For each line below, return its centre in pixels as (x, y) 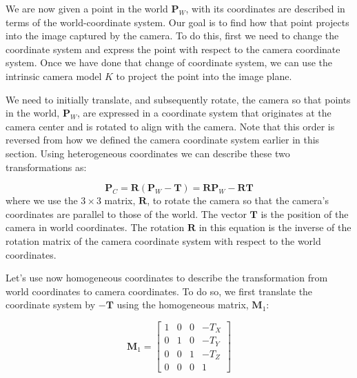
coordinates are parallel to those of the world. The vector (126, 213)
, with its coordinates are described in (265, 8)
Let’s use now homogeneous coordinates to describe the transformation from (167, 278)
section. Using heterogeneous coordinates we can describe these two (148, 153)
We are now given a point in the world (87, 8)
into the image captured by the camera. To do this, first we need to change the (172, 36)
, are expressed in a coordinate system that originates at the (204, 113)
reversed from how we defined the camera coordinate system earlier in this (163, 140)
